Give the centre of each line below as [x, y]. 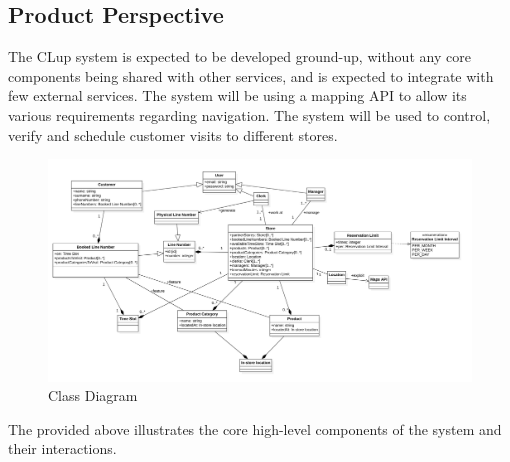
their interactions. [62, 448]
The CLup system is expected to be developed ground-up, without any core [239, 56]
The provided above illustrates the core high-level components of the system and [255, 428]
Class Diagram [93, 395]
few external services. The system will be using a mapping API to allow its [237, 95]
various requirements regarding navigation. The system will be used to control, [249, 114]
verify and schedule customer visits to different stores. [173, 134]
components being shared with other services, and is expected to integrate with [251, 75]
